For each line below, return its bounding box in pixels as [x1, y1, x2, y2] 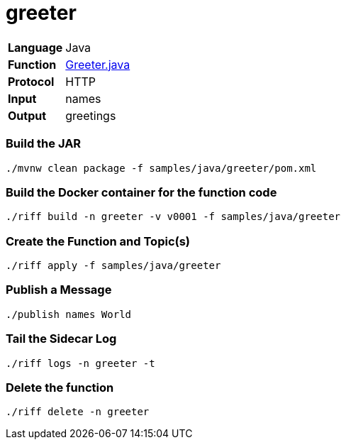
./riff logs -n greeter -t [6, 357, 155, 369]
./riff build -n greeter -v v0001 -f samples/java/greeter [6, 211, 341, 223]
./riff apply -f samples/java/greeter [6, 260, 221, 271]
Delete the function [6, 380, 114, 395]
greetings [65, 108, 116, 123]
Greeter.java [65, 57, 130, 72]
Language [8, 40, 63, 55]
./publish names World [6, 308, 132, 320]
